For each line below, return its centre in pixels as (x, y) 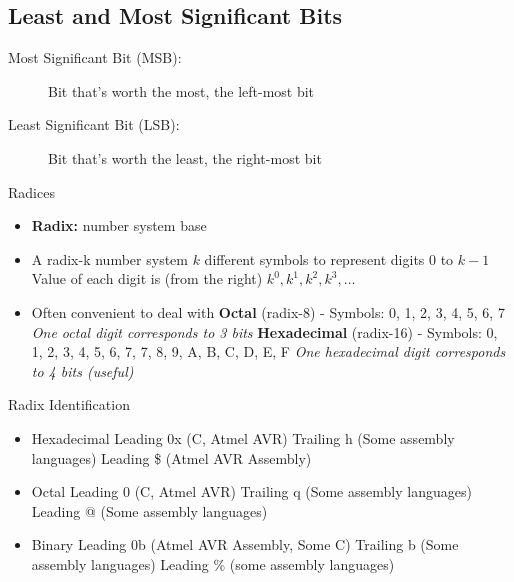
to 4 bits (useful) (82, 370)
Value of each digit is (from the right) (147, 278)
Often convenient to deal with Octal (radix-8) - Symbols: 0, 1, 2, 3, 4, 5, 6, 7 (268, 311)
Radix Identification (69, 404)
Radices (31, 191)
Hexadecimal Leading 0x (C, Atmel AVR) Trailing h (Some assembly (243, 437)
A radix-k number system (109, 258)
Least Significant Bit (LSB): (94, 124)
